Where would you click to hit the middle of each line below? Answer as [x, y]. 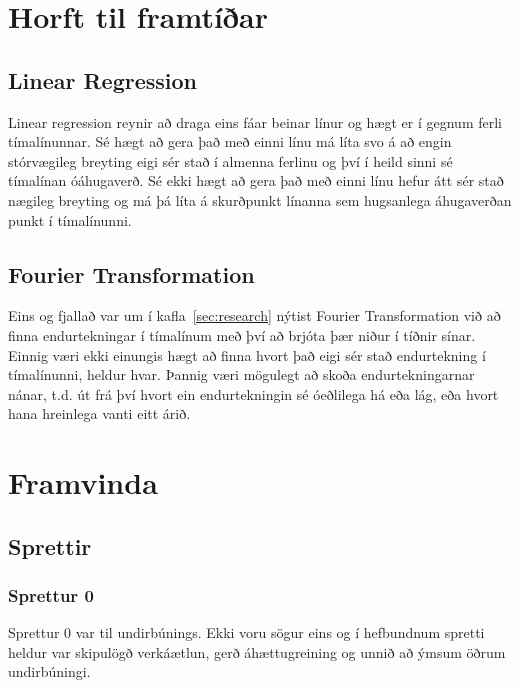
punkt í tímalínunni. [70, 219]
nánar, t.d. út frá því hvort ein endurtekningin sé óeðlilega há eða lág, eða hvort [253, 393]
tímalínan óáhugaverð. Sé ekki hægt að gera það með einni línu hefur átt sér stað [256, 180]
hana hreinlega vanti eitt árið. [99, 413]
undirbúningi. [49, 671]
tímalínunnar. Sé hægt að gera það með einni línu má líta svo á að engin [230, 141]
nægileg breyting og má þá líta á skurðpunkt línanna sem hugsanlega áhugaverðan [260, 199]
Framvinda [83, 482]
